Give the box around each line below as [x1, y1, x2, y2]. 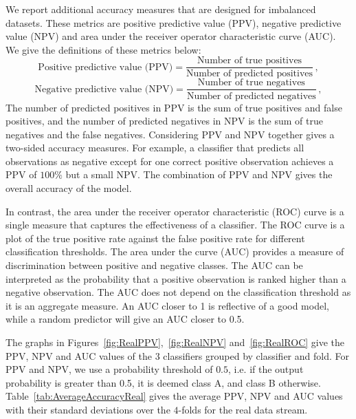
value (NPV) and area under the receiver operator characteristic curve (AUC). [5, 29, 336, 43]
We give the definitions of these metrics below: [5, 42, 201, 56]
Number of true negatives [197, 78, 305, 88]
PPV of [5, 167, 37, 182]
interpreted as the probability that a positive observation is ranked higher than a [5, 271, 346, 286]
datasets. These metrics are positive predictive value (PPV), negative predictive [5, 15, 342, 30]
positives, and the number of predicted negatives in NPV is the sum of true [5, 114, 323, 128]
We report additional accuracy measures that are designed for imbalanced [5, 2, 316, 16]
